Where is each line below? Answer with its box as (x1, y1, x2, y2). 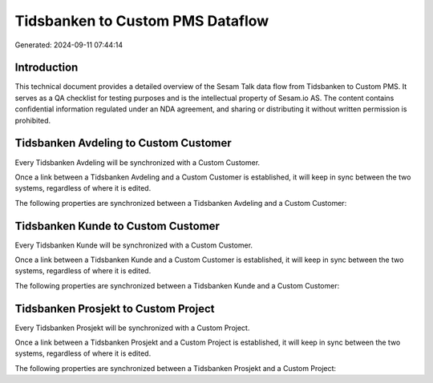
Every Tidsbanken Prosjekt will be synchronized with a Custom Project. (14, 323, 250, 333)
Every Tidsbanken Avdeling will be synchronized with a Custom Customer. (14, 157, 261, 167)
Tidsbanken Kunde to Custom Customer (14, 219, 221, 232)
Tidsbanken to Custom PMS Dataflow (14, 12, 269, 30)
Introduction (14, 61, 79, 75)
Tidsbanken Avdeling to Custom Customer (14, 136, 232, 150)
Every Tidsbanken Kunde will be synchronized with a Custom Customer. (14, 240, 253, 250)
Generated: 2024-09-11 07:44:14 (14, 40, 123, 50)
